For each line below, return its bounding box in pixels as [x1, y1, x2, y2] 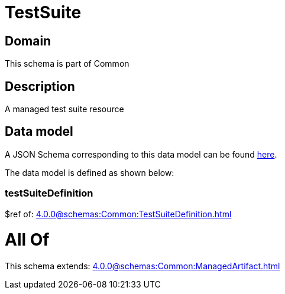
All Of [5, 230, 50, 250]
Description [5, 79, 75, 94]
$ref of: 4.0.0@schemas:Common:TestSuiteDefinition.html [5, 208, 232, 219]
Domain [5, 33, 51, 48]
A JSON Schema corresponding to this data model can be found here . [5, 149, 277, 159]
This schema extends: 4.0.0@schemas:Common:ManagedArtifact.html [5, 261, 280, 272]
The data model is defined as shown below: [5, 167, 174, 178]
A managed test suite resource [5, 104, 124, 115]
